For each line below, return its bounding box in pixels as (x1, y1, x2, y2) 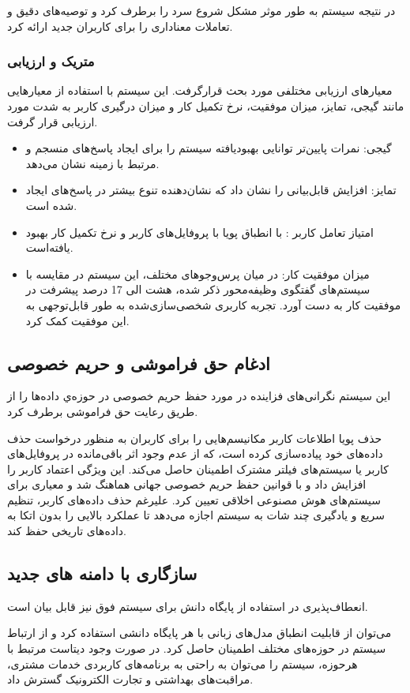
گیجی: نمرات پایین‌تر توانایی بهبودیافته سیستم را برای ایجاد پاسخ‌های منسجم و (25, 140, 392, 156)
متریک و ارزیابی (7, 51, 95, 71)
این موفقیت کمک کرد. (25, 312, 130, 328)
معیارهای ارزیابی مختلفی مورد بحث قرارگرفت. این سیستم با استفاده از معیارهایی (7, 82, 393, 99)
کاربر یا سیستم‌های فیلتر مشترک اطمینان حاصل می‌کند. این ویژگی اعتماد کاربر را (7, 460, 389, 477)
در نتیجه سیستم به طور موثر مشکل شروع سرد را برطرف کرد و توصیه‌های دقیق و (7, 2, 396, 18)
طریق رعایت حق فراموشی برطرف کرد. (7, 403, 198, 419)
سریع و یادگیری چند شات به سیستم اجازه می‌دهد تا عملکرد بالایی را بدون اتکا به (7, 507, 386, 523)
